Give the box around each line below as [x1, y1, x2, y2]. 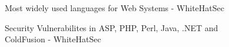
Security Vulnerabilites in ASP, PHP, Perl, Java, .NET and [5, 21, 218, 33]
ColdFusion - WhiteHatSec [5, 33, 101, 45]
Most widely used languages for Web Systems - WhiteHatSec [5, 2, 224, 14]
